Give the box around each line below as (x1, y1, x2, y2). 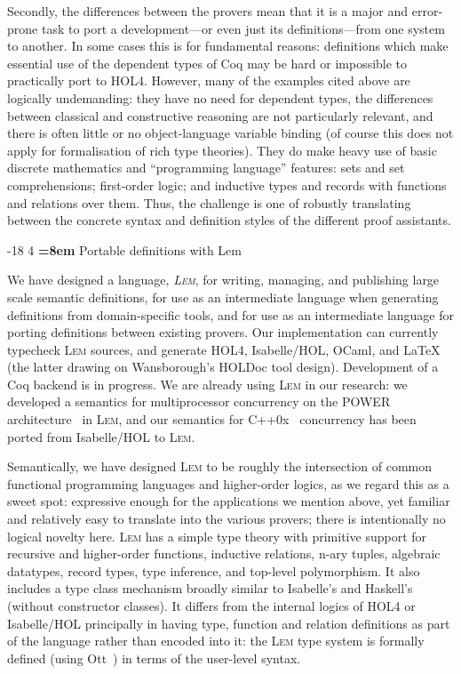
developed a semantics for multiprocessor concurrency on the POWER (7, 392, 391, 411)
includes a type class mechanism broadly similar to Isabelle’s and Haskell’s (7, 579, 413, 598)
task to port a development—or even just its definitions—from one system (41, 19, 445, 37)
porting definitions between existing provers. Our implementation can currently (7, 323, 439, 341)
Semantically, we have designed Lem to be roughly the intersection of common (7, 457, 433, 476)
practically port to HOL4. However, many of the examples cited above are (7, 71, 410, 90)
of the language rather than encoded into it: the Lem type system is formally (7, 631, 425, 650)
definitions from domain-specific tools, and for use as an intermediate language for (7, 305, 455, 324)
